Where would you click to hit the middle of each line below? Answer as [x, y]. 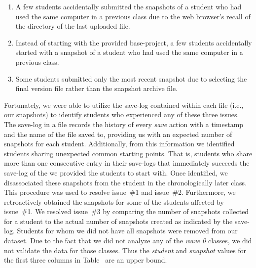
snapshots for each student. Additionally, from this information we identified [119, 144]
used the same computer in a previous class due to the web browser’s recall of [133, 16]
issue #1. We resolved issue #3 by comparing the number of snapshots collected [127, 211]
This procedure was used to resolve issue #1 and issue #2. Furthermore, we [120, 192]
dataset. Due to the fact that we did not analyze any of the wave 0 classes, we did [128, 241]
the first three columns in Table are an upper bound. [86, 260]
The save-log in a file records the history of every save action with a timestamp [124, 124]
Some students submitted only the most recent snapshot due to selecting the [131, 78]
